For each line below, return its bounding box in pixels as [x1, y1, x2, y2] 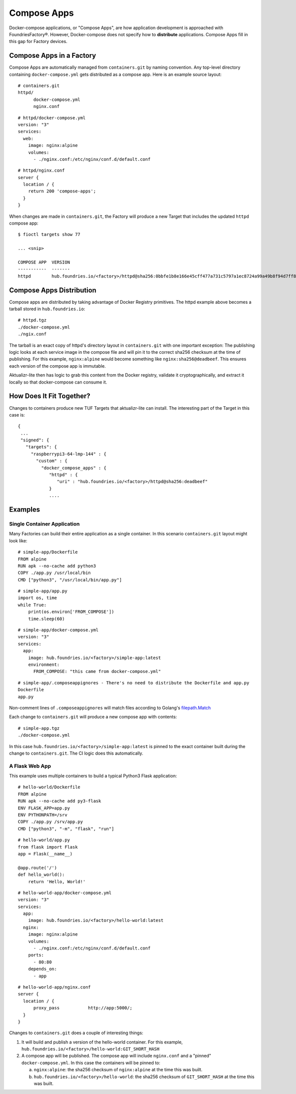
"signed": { [20, 437, 49, 443]
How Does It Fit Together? [9, 392, 91, 400]
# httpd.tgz [18, 317, 47, 323]
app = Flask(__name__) [18, 851, 73, 856]
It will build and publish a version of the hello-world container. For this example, [21, 1039, 183, 1045]
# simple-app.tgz [18, 725, 60, 731]
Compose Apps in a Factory [9, 51, 96, 60]
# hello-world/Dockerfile [18, 784, 81, 790]
